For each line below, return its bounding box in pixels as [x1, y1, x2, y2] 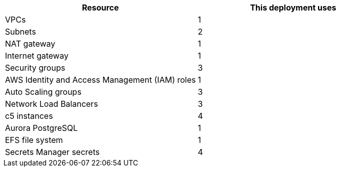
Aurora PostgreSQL [5, 123, 78, 133]
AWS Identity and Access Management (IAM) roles [5, 75, 196, 85]
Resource [82, 3, 119, 13]
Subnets [5, 27, 36, 37]
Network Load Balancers [5, 99, 98, 109]
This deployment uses [250, 3, 336, 13]
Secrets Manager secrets [5, 147, 100, 157]
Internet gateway [5, 51, 69, 61]
